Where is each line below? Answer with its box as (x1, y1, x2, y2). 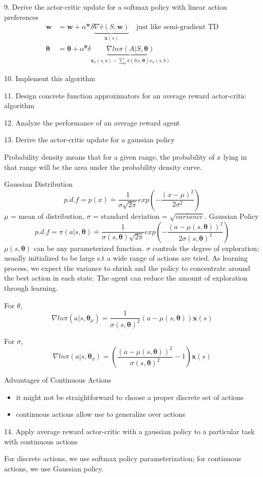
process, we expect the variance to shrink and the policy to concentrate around (4, 262, 250, 273)
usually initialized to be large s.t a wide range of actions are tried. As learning (4, 253, 248, 263)
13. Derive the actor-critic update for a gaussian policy (4, 134, 175, 145)
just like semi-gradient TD (136, 23, 219, 31)
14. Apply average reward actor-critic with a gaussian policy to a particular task (4, 425, 255, 436)
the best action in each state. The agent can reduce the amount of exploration (4, 272, 248, 283)
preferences (4, 11, 39, 22)
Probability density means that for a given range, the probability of (4, 152, 215, 162)
